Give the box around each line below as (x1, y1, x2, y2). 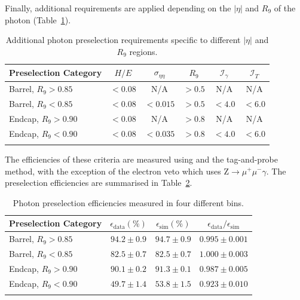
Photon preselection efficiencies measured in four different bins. (13, 196, 244, 209)
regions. (129, 45, 158, 57)
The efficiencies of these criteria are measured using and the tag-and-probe (5, 152, 278, 165)
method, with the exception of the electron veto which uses (5, 164, 221, 177)
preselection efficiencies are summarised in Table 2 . (5, 176, 192, 189)
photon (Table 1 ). (5, 13, 71, 26)
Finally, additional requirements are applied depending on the (5, 2, 231, 14)
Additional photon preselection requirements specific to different (5, 33, 241, 46)
